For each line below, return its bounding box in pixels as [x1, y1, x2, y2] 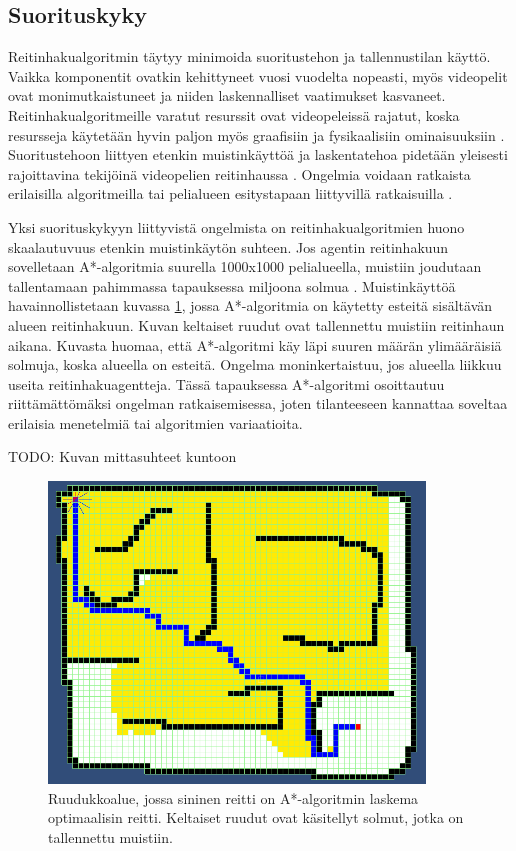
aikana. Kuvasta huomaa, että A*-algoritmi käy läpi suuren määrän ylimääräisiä [8, 334, 502, 355]
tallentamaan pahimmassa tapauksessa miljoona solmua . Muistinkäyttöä [8, 275, 456, 296]
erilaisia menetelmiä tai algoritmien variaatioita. [8, 412, 303, 433]
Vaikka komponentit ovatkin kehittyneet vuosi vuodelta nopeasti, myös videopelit [8, 65, 508, 86]
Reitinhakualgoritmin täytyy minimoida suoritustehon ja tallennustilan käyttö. [8, 46, 491, 67]
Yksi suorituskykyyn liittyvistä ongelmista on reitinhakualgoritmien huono [8, 216, 465, 237]
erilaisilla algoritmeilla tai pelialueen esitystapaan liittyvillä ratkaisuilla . [8, 183, 453, 204]
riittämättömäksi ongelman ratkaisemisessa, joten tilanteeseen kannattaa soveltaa [8, 393, 508, 414]
